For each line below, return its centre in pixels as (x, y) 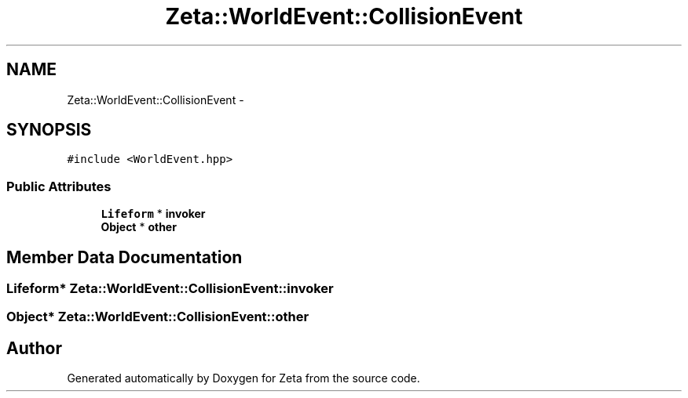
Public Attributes (59, 186)
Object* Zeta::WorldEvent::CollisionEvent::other (158, 317)
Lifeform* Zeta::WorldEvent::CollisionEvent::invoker (170, 289)
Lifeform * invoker (153, 214)
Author (34, 348)
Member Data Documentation (124, 257)
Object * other (139, 227)
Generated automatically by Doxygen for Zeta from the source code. (243, 378)
